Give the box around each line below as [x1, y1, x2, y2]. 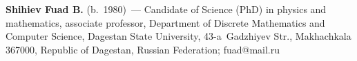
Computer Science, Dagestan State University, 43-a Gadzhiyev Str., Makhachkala [6, 29, 351, 43]
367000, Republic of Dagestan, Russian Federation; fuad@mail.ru [6, 42, 280, 56]
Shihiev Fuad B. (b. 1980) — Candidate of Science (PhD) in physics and [6, 2, 327, 16]
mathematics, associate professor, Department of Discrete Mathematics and [6, 15, 325, 29]
